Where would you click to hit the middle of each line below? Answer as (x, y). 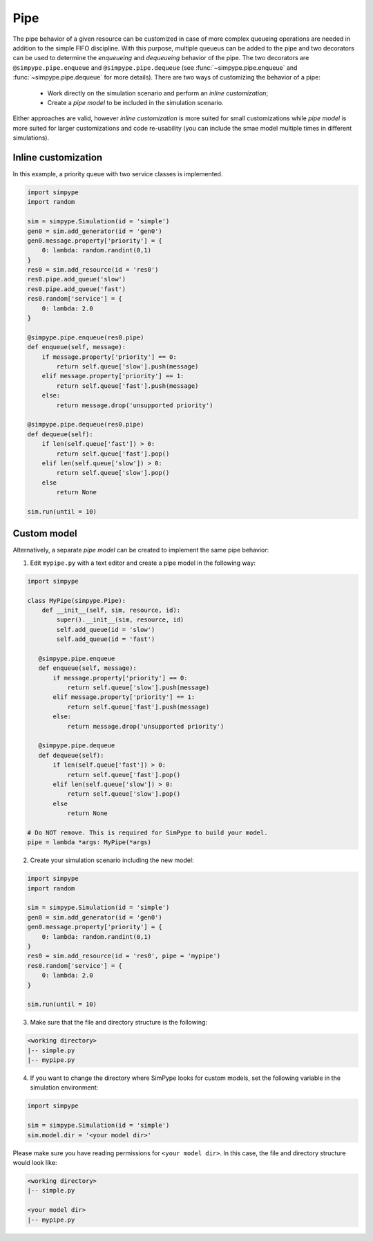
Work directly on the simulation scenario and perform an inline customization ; (158, 93)
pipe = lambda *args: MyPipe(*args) (89, 842)
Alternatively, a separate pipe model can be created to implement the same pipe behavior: (141, 550)
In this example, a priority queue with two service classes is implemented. (118, 174)
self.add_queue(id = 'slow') (106, 629)
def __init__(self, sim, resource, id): (111, 610)
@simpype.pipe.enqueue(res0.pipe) (86, 337)
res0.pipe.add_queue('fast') (77, 289)
